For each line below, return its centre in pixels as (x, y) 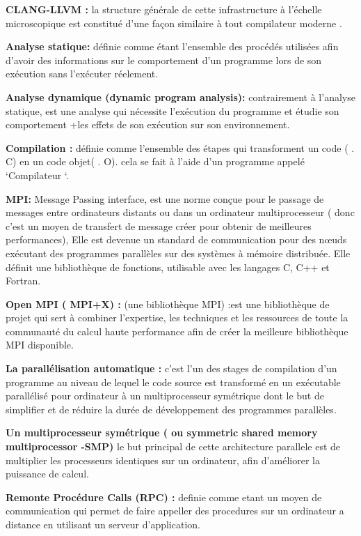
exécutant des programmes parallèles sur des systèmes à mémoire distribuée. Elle (178, 253)
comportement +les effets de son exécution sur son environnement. (148, 124)
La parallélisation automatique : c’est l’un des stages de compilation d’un (171, 368)
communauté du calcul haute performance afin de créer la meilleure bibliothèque (177, 331)
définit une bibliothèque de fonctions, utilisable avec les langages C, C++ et (168, 267)
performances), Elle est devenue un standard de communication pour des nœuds (176, 239)
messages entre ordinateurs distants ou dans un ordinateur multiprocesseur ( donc (180, 212)
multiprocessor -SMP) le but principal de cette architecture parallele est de (173, 446)
